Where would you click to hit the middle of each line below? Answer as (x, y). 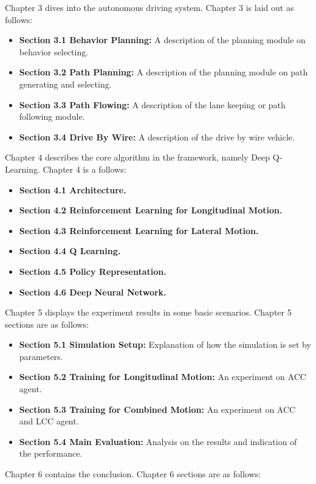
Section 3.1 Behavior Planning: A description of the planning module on (162, 40)
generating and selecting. (65, 84)
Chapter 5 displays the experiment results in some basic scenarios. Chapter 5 (148, 312)
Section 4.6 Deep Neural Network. (93, 292)
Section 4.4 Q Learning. (70, 251)
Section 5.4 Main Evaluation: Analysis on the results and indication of (158, 441)
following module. (52, 116)
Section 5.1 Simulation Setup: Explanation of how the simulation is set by (165, 344)
